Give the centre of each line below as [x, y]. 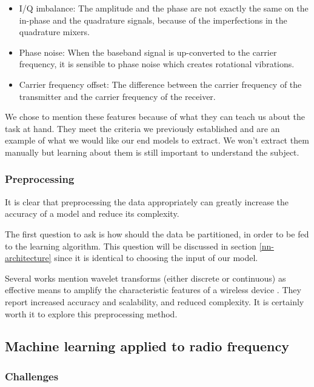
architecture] [28, 258]
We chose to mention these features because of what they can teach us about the [155, 117]
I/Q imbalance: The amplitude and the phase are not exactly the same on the [164, 8]
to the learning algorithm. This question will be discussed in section [131, 246]
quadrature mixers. [54, 32]
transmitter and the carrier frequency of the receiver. [117, 96]
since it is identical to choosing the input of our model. [156, 258]
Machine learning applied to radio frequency [147, 346]
